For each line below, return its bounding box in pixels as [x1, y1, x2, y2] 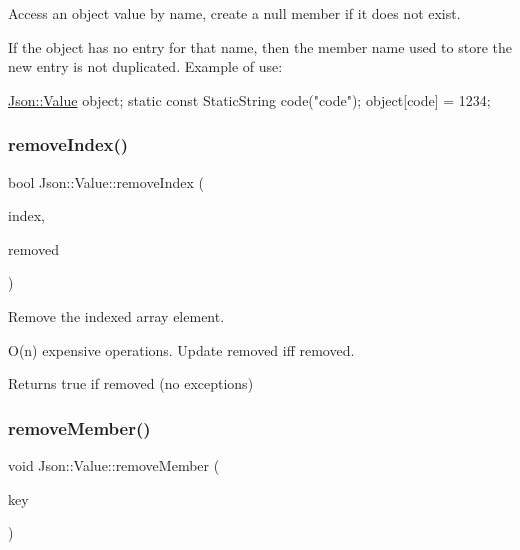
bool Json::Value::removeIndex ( [8, 171, 204, 192]
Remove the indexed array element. [8, 305, 225, 326]
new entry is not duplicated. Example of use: [8, 56, 283, 77]
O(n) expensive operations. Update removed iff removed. [8, 339, 355, 360]
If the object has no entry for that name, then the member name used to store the [8, 36, 512, 57]
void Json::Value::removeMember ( [8, 454, 220, 475]
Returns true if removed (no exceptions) [8, 373, 254, 394]
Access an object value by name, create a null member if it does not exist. [8, 3, 461, 23]
